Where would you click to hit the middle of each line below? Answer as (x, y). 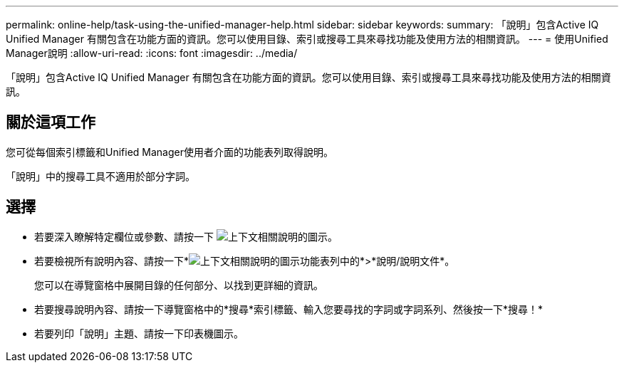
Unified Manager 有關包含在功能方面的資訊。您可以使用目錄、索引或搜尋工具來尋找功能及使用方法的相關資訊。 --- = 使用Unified (307, 39)
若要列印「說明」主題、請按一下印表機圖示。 (139, 333)
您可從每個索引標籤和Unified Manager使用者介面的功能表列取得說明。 (170, 152)
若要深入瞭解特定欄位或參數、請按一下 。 (186, 236)
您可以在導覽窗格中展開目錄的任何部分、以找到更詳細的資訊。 (179, 285)
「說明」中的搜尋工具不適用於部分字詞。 (100, 176)
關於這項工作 (51, 122)
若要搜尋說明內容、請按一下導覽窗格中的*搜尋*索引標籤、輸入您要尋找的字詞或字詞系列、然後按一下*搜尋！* (289, 309)
